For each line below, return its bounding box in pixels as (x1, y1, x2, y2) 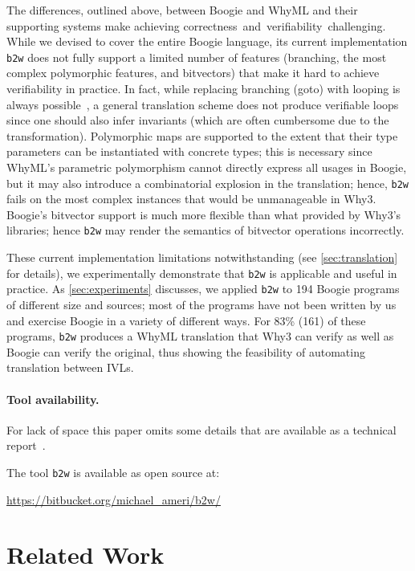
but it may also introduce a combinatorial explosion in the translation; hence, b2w (6, 174, 409, 191)
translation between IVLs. (6, 359, 134, 376)
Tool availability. (6, 390, 100, 407)
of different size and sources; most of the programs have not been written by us (6, 296, 397, 312)
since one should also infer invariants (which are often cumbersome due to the (6, 112, 389, 128)
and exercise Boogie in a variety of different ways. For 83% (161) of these (6, 312, 366, 328)
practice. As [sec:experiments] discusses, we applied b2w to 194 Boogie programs (6, 280, 400, 297)
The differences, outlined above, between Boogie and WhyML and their (6, 2, 358, 18)
